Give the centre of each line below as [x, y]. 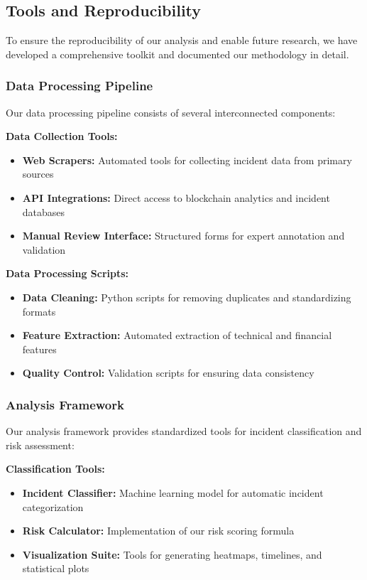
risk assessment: [40, 445]
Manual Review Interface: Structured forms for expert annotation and [183, 236]
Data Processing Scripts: [67, 273]
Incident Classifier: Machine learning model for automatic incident [173, 492]
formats [39, 311]
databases [44, 211]
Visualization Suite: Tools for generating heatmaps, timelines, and [172, 554]
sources [38, 174]
